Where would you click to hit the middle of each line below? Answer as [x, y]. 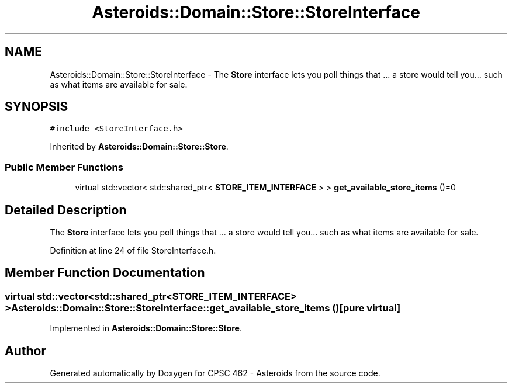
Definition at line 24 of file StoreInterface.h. [133, 251]
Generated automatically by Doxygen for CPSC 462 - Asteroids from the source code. [215, 373]
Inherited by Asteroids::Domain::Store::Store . [139, 147]
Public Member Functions [64, 167]
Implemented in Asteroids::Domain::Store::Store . [146, 328]
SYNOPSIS [37, 107]
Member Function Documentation [105, 273]
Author [25, 351]
